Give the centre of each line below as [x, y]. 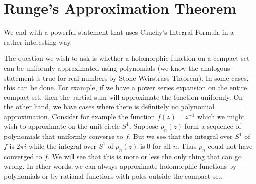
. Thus [187, 146]
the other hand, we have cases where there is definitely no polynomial [109, 107]
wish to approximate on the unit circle [62, 126]
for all [162, 146]
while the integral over [63, 146]
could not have [230, 146]
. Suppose [144, 126]
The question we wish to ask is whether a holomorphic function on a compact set [127, 58]
